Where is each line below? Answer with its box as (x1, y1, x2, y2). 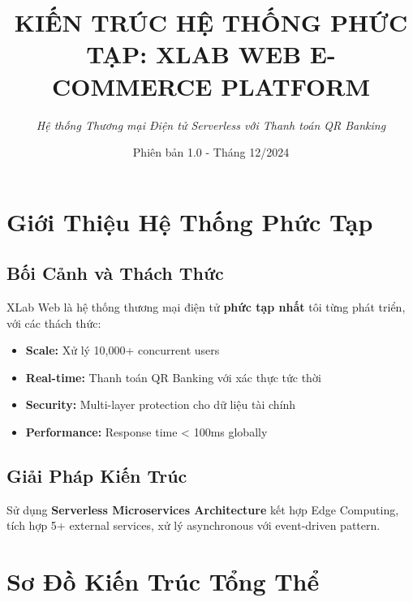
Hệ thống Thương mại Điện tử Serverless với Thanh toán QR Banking (36, 116, 386, 133)
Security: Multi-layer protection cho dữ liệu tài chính (25, 396, 296, 413)
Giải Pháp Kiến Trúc (6, 463, 187, 488)
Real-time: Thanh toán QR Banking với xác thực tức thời (25, 368, 321, 385)
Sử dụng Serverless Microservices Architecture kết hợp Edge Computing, (6, 501, 399, 518)
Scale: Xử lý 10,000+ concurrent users (25, 342, 220, 359)
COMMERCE (52, 69, 213, 102)
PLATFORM (221, 69, 370, 102)
